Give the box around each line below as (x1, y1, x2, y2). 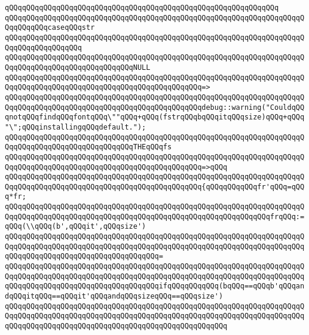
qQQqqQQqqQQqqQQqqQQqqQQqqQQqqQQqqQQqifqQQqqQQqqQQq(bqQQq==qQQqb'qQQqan (5, 282, 305, 291)
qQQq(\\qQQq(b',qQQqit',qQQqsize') (5, 222, 146, 231)
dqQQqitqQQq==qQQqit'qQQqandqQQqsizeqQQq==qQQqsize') (5, 292, 224, 301)
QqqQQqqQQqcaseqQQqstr (5, 23, 95, 32)
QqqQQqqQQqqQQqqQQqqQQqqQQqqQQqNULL (5, 63, 151, 72)
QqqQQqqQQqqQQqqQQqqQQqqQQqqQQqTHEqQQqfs (5, 143, 172, 152)
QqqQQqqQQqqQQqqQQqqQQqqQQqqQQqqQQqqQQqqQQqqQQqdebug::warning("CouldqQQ (5, 103, 305, 112)
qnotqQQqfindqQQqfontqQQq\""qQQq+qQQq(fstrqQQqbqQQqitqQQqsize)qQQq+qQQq (5, 113, 305, 122)
